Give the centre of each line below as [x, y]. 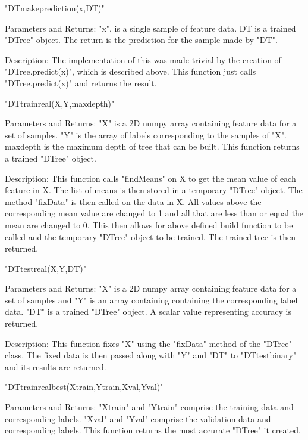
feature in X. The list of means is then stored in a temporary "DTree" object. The [154, 190]
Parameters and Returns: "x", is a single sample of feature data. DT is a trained [150, 28]
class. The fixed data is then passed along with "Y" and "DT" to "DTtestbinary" [151, 355]
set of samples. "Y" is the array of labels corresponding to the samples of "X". [146, 134]
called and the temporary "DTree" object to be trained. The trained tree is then [150, 236]
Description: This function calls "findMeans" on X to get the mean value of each [150, 178]
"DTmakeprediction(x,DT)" [55, 8]
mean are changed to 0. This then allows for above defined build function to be [149, 224]
